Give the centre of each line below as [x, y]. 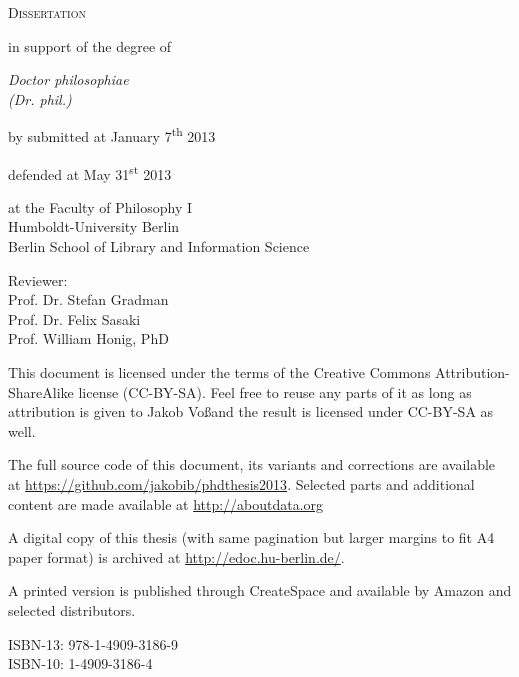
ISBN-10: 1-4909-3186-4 [80, 663]
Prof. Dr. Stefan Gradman [88, 299]
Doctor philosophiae [68, 79]
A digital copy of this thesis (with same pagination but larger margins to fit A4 [251, 537]
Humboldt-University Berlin [94, 226]
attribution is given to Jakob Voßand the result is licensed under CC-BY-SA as [251, 411]
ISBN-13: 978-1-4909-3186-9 [93, 643]
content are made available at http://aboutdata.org [166, 503]
